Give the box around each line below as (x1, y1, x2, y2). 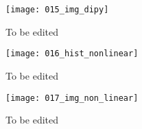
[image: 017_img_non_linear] (5, 93, 139, 103)
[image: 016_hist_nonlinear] (5, 49, 139, 59)
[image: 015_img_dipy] (5, 5, 109, 14)
